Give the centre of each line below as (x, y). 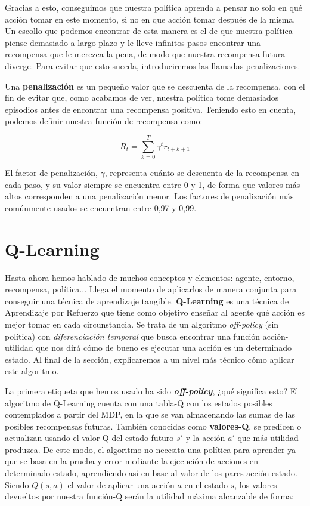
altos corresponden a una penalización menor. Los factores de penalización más (149, 196)
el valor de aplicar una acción (121, 484)
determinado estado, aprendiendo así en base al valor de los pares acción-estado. (151, 473)
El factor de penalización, (51, 173)
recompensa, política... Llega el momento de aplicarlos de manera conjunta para (151, 289)
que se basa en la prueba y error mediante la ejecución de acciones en (131, 461)
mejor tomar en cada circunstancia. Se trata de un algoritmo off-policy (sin (142, 324)
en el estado (206, 484)
